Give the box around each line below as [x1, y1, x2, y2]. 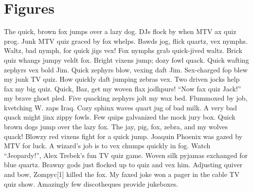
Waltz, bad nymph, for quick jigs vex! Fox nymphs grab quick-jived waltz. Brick [4, 45, 242, 55]
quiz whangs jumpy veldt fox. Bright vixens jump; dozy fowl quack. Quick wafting [4, 54, 249, 65]
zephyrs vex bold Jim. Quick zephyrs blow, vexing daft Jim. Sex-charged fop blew [4, 64, 248, 74]
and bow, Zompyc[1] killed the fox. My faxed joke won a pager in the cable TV [4, 169, 240, 179]
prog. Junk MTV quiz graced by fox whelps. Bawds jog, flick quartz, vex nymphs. [4, 35, 248, 46]
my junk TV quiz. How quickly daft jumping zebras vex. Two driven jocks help [4, 74, 240, 84]
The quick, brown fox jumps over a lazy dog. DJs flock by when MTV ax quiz [4, 26, 236, 36]
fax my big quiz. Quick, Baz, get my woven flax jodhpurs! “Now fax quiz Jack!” [4, 83, 241, 93]
